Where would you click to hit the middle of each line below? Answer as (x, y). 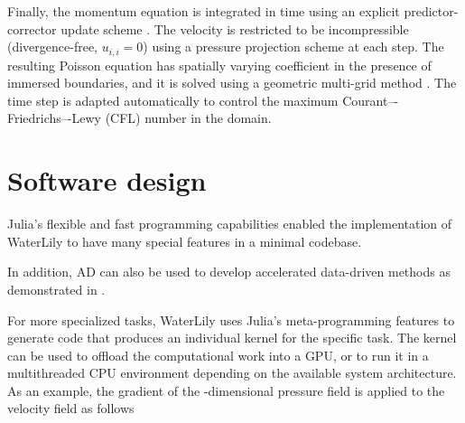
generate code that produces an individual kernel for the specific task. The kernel (232, 338)
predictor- (431, 11)
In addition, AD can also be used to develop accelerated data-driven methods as (229, 272)
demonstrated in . (56, 289)
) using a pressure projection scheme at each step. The (293, 47)
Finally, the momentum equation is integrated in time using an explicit (204, 11)
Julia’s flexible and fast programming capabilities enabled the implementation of (230, 224)
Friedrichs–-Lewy (54, 118)
